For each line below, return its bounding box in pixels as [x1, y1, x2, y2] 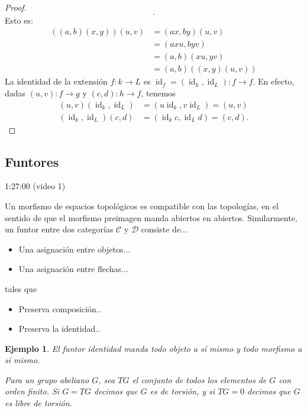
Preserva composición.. [18, 302, 101, 315]
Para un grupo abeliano [5, 373, 89, 386]
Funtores [5, 152, 59, 170]
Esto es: [5, 14, 33, 26]
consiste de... [141, 223, 188, 235]
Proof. [5, 1, 27, 13]
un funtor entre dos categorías [5, 223, 114, 235]
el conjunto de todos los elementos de [132, 373, 267, 386]
